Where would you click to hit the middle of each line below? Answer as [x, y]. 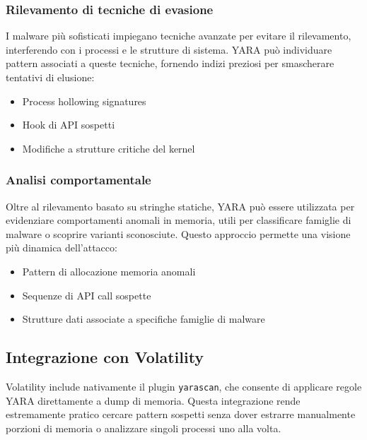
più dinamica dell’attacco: [62, 248]
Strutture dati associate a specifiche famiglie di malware [144, 319]
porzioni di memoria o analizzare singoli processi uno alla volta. [144, 428]
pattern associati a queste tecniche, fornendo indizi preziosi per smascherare [170, 63]
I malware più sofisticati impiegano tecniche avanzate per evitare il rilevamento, [179, 36]
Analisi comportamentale [78, 180]
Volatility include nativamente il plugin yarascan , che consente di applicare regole [184, 386]
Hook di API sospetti [69, 125]
